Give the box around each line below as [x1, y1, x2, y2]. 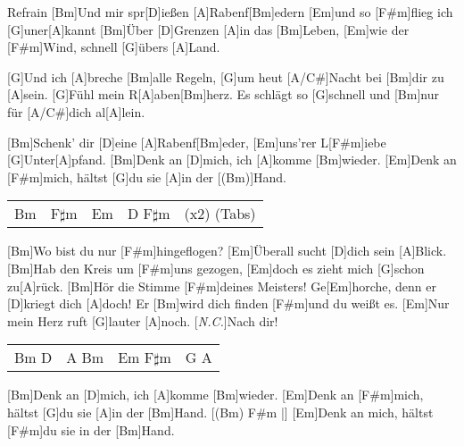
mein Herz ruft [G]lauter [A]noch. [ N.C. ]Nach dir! [7, 311, 278, 330]
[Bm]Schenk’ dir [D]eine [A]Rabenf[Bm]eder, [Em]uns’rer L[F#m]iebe [7, 132, 386, 151]
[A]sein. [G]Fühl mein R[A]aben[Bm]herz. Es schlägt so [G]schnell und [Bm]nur [7, 85, 439, 104]
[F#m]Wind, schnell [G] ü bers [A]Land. [7, 38, 220, 56]
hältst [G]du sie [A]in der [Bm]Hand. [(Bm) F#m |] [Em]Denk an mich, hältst [7, 402, 434, 421]
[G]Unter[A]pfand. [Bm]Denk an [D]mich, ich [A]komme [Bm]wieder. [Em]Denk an [7, 150, 457, 169]
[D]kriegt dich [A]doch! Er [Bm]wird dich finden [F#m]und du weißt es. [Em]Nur [7, 294, 450, 313]
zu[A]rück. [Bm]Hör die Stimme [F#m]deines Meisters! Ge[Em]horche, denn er [7, 276, 436, 295]
